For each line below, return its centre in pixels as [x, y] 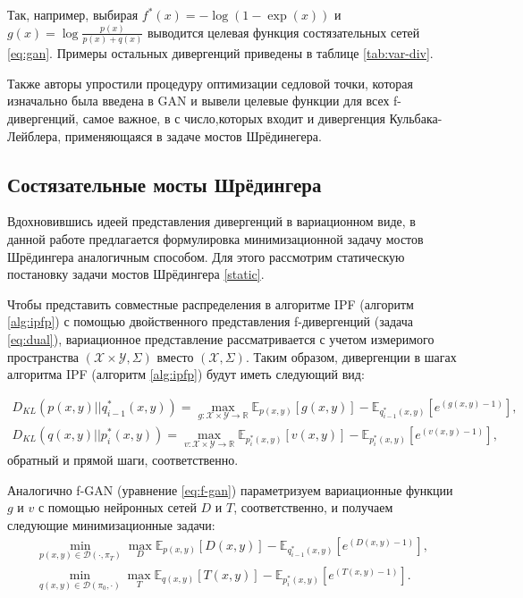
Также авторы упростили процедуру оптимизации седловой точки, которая [210, 83]
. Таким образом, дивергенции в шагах [351, 356]
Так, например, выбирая [73, 14]
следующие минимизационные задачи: [111, 525]
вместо [175, 356]
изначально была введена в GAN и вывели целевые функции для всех [198, 101]
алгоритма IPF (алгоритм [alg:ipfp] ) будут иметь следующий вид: [186, 374]
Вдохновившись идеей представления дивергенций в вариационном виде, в [211, 221]
